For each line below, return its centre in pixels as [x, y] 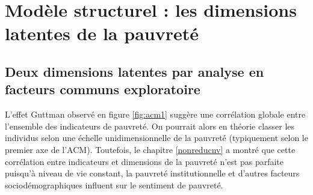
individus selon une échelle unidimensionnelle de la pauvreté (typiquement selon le [156, 138]
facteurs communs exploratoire [103, 89]
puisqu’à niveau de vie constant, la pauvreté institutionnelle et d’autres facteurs [152, 173]
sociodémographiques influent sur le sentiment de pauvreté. [114, 184]
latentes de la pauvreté [102, 33]
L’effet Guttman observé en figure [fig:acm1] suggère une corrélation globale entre [155, 114]
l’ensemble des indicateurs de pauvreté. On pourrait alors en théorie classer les [150, 126]
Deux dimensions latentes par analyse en [135, 71]
